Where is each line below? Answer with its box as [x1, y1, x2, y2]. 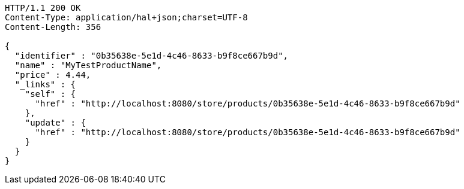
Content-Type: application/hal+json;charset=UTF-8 [5, 13, 248, 22]
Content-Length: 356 [5, 22, 101, 32]
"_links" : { [14, 80, 76, 89]
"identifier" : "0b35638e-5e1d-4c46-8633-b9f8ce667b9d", [14, 51, 289, 60]
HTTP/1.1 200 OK [5, 3, 81, 13]
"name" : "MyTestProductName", [14, 60, 162, 70]
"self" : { [25, 89, 76, 99]
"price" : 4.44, [14, 70, 91, 80]
